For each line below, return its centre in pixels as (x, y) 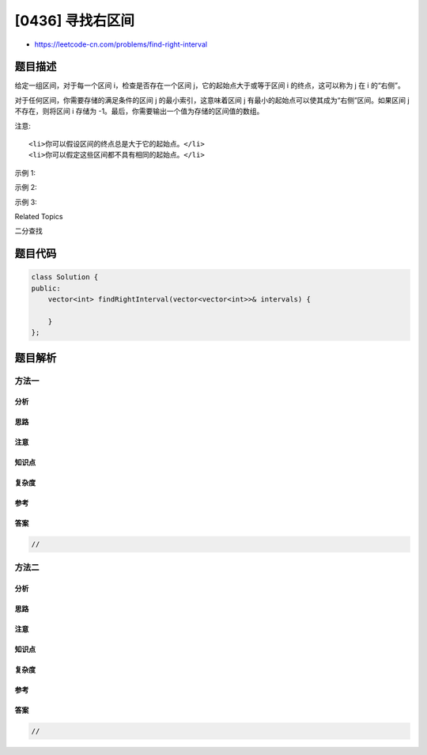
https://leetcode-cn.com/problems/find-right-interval (121, 44)
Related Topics (39, 216)
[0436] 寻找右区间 (74, 21)
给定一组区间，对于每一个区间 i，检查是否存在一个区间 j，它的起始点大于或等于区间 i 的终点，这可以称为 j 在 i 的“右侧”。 (210, 85)
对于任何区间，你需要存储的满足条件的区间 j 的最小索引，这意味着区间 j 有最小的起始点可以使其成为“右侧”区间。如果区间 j (212, 100)
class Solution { (65, 277)
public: (46, 288)
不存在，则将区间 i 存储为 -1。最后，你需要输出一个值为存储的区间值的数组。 (139, 112)
